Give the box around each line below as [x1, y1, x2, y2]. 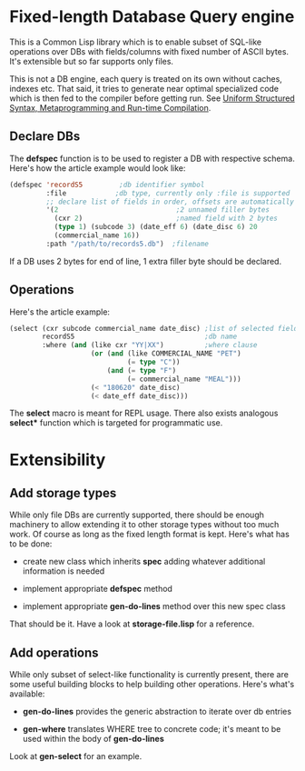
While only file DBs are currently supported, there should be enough [9, 509, 265, 520]
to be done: [9, 538, 53, 549]
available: [9, 688, 45, 699]
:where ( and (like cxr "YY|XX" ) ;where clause [42, 341, 258, 350]
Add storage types [9, 486, 117, 501]
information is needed [22, 566, 105, 576]
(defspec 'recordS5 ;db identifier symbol [9, 180, 205, 189]
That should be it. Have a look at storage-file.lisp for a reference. [9, 618, 255, 629]
